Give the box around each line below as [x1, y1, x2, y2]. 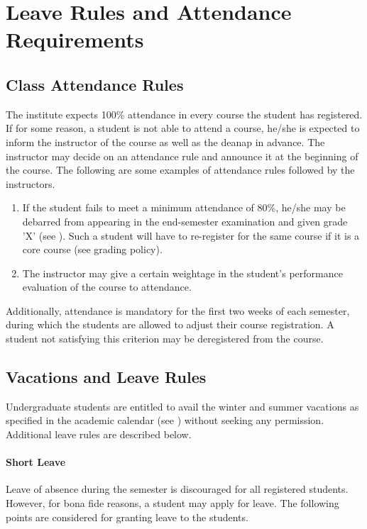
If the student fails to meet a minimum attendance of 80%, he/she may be [22, 200, 346, 215]
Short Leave [6, 455, 66, 469]
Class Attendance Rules [6, 73, 184, 95]
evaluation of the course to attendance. [22, 279, 192, 294]
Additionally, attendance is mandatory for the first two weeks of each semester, [6, 303, 350, 318]
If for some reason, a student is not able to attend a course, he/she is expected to [6, 121, 360, 135]
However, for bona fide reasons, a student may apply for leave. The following [6, 496, 339, 511]
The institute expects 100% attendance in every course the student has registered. [6, 106, 363, 121]
